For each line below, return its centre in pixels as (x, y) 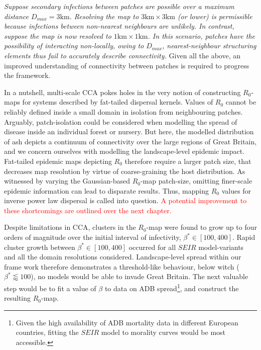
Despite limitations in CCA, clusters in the (70, 227)
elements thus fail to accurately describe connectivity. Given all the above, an (122, 55)
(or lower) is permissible (215, 16)
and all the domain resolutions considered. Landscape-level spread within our (123, 257)
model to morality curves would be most (163, 332)
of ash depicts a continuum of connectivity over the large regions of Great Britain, (130, 141)
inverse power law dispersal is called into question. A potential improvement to (125, 200)
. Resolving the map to (104, 16)
